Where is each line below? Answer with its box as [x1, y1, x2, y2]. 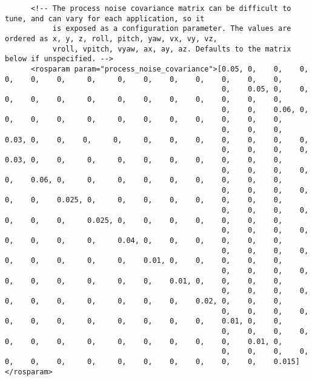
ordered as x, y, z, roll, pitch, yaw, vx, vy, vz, [5, 34, 217, 43]
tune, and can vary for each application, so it [5, 14, 205, 23]
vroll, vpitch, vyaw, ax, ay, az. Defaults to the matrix [52, 44, 291, 53]
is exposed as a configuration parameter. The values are [52, 24, 291, 33]
